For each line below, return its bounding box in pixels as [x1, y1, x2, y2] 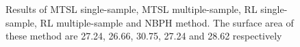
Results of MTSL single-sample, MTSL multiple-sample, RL [5, 2, 258, 16]
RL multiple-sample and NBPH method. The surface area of [40, 15, 294, 29]
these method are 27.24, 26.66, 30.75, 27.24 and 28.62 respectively [5, 29, 282, 43]
